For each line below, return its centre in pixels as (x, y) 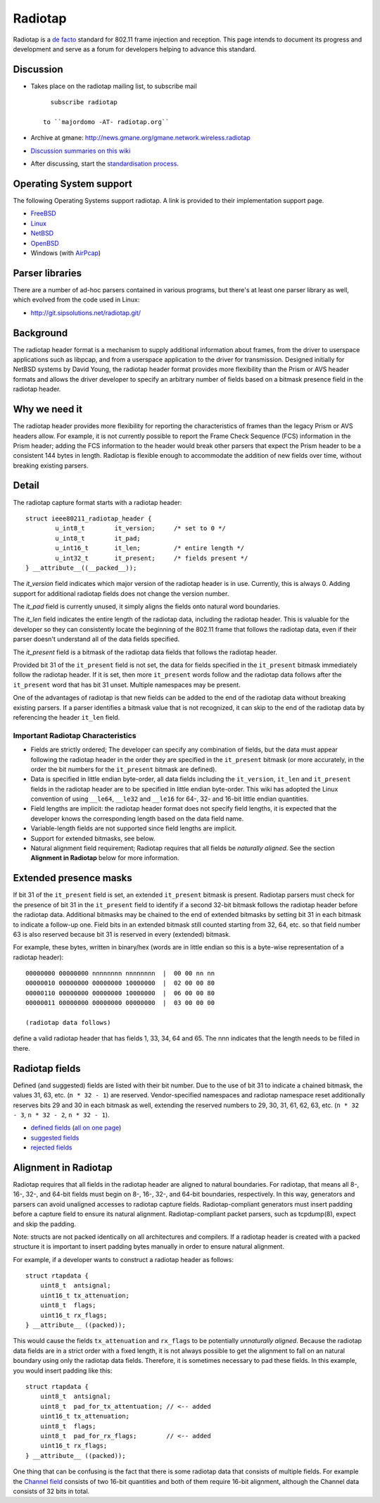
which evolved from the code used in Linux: (76, 300)
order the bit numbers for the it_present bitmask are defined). (124, 769)
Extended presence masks (73, 878)
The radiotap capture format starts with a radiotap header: (97, 502)
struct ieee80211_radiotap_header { (89, 518)
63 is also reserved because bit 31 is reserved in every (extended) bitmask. (122, 934)
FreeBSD (43, 213)
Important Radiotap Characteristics (75, 735)
